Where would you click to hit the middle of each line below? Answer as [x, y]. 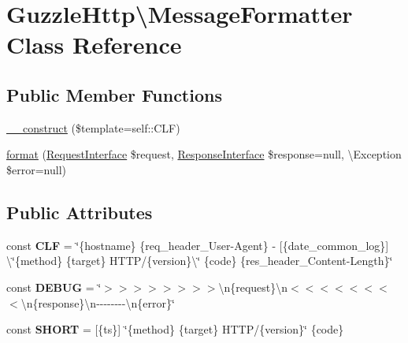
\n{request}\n [253, 287]
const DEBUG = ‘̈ [54, 287]
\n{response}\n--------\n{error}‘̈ [98, 302]
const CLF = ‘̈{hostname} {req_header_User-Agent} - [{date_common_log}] [198, 245]
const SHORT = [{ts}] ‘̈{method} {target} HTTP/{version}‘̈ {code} [175, 329]
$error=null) [36, 169]
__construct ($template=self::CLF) [93, 127]
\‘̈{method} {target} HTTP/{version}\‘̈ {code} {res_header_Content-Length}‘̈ [200, 261]
